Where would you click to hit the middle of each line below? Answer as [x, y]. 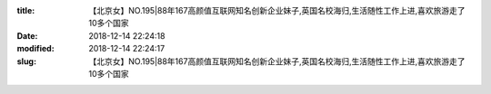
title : [26, 10]
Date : [27, 35]
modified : [35, 49]
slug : [26, 61]
